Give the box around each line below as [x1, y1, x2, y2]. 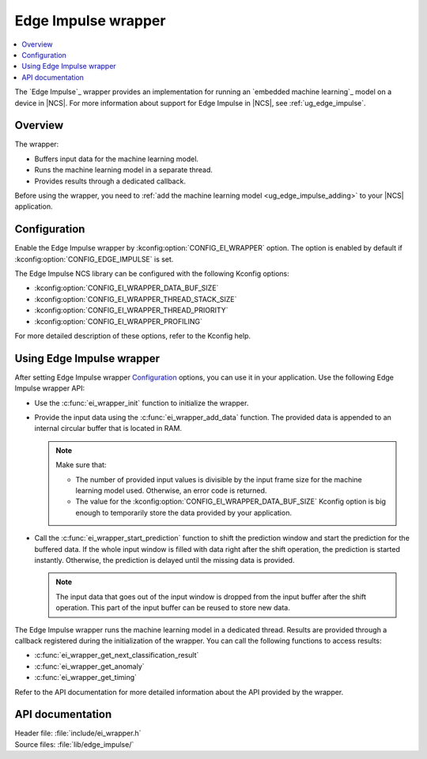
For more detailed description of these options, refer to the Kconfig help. [14, 331, 251, 340]
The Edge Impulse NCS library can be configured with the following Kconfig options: [14, 269, 289, 278]
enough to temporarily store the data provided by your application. [75, 508, 293, 517]
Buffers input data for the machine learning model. [34, 154, 199, 164]
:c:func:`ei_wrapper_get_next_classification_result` [34, 651, 199, 660]
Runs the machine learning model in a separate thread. [34, 165, 213, 175]
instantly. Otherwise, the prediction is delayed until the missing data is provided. [34, 555, 295, 565]
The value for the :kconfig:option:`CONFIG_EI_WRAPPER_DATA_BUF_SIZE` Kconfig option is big [75, 497, 387, 506]
